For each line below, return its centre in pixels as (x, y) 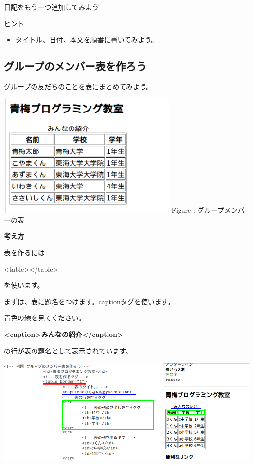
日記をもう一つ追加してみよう (52, 7)
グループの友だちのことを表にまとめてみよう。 (79, 86)
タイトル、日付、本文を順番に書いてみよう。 (87, 40)
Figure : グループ (198, 210)
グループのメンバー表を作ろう (75, 66)
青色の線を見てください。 (45, 318)
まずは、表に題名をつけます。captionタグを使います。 (89, 301)
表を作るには (24, 252)
